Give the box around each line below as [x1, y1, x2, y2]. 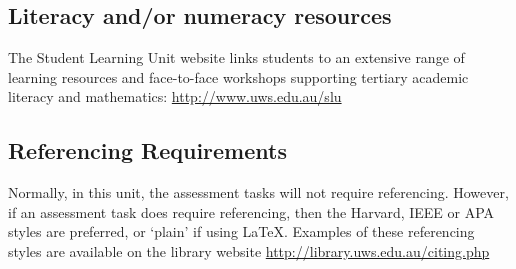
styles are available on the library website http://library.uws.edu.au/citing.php [8, 240, 490, 261]
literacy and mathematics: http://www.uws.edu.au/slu [8, 86, 342, 107]
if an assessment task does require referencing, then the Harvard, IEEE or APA [8, 201, 495, 222]
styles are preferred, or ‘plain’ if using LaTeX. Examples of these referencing [8, 221, 475, 242]
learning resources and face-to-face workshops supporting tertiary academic [8, 66, 469, 87]
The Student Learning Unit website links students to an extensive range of [8, 47, 465, 68]
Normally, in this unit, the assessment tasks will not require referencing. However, [8, 182, 509, 203]
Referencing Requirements [8, 135, 287, 166]
